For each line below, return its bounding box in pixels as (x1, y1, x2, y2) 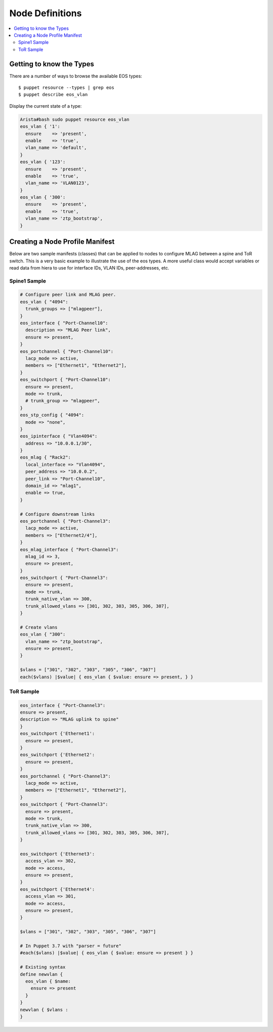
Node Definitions (9, 8, 82, 19)
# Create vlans (20, 624, 58, 630)
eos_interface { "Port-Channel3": (20, 702, 106, 708)
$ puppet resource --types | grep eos (18, 85, 115, 91)
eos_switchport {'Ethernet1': (20, 731, 95, 737)
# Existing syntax (20, 964, 66, 970)
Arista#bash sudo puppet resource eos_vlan (20, 116, 130, 122)
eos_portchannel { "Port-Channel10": (20, 348, 114, 354)
